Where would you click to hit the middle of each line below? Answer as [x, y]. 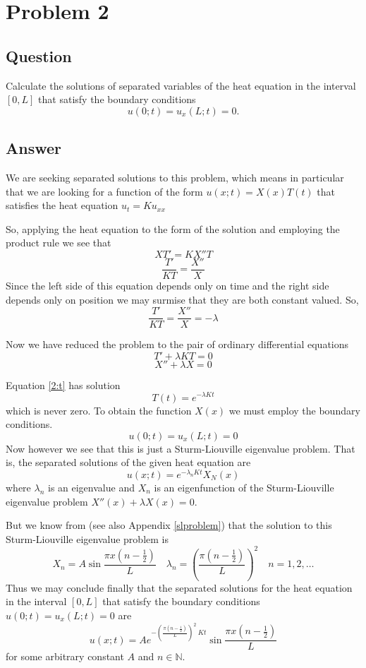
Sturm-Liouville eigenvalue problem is [87, 538]
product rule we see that [59, 243]
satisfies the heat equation [62, 205]
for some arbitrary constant [65, 656]
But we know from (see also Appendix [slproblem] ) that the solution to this [169, 525]
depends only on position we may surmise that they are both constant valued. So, [182, 299]
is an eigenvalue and [91, 487]
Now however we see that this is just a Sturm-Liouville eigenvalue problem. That [181, 448]
